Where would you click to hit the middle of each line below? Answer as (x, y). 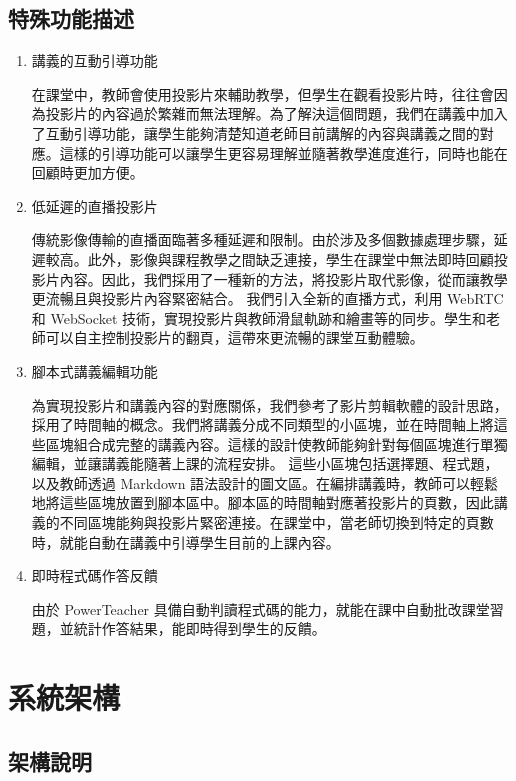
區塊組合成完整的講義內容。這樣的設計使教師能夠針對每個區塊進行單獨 (276, 443)
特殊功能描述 (71, 18)
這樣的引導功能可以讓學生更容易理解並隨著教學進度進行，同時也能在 (283, 152)
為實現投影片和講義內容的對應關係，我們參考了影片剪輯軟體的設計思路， (269, 404)
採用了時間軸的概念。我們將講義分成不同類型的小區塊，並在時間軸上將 (262, 424)
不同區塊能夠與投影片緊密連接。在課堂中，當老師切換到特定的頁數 (276, 522)
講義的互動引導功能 (94, 60)
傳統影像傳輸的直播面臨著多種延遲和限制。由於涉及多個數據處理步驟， (262, 239)
